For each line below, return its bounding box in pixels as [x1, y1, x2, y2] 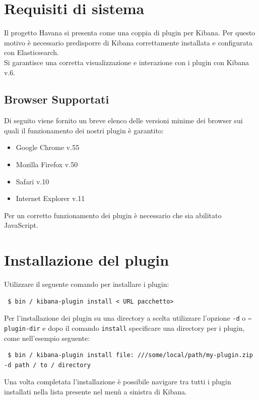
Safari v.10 [16, 176, 49, 186]
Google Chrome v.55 [16, 142, 80, 153]
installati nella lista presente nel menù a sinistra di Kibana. [4, 386, 187, 397]
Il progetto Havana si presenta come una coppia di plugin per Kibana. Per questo [4, 27, 255, 38]
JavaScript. [4, 220, 38, 230]
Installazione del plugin [4, 249, 169, 270]
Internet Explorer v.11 [16, 193, 85, 204]
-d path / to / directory [4, 361, 91, 369]
